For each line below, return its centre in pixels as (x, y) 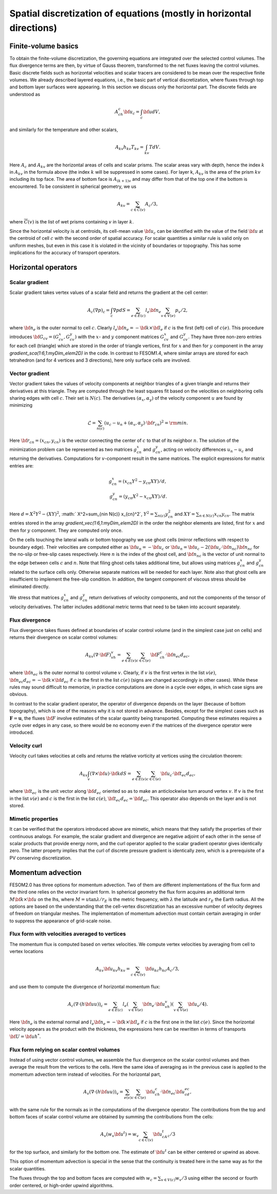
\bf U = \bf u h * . (25, 1036)
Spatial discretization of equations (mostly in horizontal (130, 13)
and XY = (185, 514)
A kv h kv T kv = (129, 147)
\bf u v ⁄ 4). (198, 1005)
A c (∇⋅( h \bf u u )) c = (87, 1005)
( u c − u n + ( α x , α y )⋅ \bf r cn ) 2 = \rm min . (146, 423)
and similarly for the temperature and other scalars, (64, 129)
